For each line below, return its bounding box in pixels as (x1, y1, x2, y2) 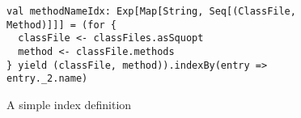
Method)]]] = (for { (6, 19, 117, 31)
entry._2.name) (6, 73, 88, 85)
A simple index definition (6, 95, 132, 112)
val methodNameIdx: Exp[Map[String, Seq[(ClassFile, (6, 6, 296, 17)
